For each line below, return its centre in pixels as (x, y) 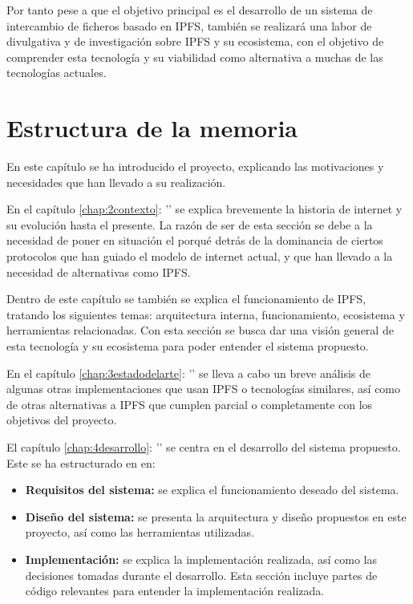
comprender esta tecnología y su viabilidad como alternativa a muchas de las (195, 57)
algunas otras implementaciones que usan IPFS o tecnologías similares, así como (204, 389)
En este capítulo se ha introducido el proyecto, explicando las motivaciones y (195, 166)
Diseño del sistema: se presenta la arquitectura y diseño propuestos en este (216, 516)
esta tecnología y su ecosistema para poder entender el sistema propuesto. (188, 346)
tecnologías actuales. (57, 73)
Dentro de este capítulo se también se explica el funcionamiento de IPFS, (186, 299)
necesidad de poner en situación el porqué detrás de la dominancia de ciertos (195, 240)
